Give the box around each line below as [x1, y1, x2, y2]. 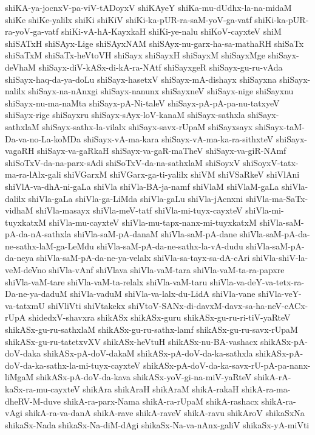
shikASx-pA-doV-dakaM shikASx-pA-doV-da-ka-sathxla [43, 347, 253, 360]
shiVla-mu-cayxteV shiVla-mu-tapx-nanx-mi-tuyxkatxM [49, 215, 257, 228]
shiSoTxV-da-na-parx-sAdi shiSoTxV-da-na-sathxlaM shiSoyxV [5, 156, 240, 169]
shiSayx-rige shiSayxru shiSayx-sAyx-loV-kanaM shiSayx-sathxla [5, 108, 245, 121]
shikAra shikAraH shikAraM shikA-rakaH [83, 383, 239, 395]
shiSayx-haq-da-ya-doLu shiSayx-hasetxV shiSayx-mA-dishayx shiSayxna [5, 72, 277, 85]
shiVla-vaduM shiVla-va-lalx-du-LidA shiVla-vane [70, 287, 256, 300]
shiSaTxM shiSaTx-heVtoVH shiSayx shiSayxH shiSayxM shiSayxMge [5, 49, 266, 61]
